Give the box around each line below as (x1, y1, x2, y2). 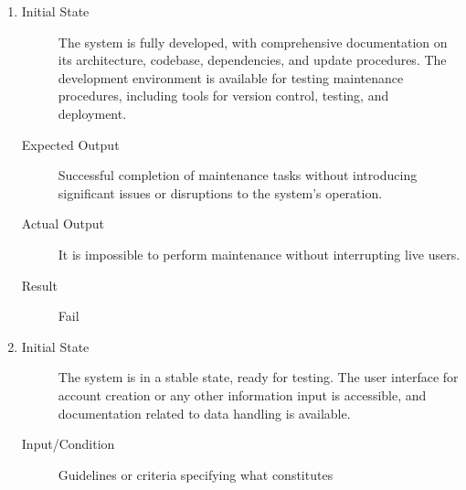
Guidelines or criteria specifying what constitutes (58, 464, 334, 484)
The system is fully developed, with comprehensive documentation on (58, 32, 448, 51)
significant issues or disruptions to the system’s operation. (58, 183, 383, 202)
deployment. (58, 103, 127, 122)
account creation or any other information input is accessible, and (58, 385, 427, 404)
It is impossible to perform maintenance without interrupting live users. (58, 244, 461, 263)
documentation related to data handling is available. (58, 403, 351, 422)
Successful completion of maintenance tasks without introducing (58, 165, 418, 185)
